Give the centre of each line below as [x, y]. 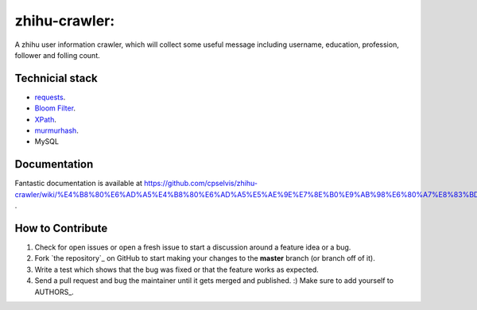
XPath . [46, 119]
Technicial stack [56, 78]
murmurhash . [56, 130]
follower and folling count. [57, 55]
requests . [50, 97]
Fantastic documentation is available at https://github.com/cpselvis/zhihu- [136, 184]
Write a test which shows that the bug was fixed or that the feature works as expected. [177, 269]
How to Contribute [61, 228]
